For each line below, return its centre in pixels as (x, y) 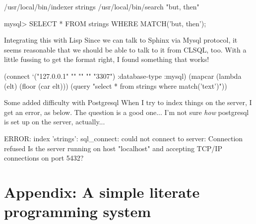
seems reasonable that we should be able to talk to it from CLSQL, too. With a (125, 49)
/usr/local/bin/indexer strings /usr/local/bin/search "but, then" (102, 6)
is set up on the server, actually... (55, 122)
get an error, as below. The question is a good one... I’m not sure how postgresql (127, 112)
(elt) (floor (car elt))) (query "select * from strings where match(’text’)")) (116, 85)
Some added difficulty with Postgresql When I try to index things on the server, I (128, 102)
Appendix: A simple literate (102, 192)
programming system (78, 211)
